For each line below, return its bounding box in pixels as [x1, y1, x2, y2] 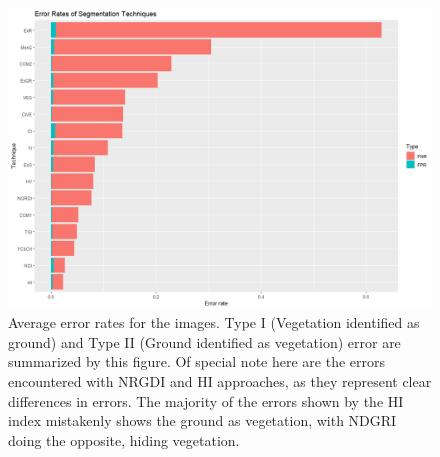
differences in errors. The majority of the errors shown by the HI [8, 390, 404, 411]
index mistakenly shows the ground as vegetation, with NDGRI [8, 410, 397, 431]
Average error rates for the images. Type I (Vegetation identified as [8, 312, 420, 333]
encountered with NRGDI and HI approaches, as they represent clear [8, 370, 432, 391]
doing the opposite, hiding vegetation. [8, 429, 240, 450]
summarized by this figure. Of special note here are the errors [8, 351, 386, 372]
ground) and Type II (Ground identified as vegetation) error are [8, 331, 401, 352]
